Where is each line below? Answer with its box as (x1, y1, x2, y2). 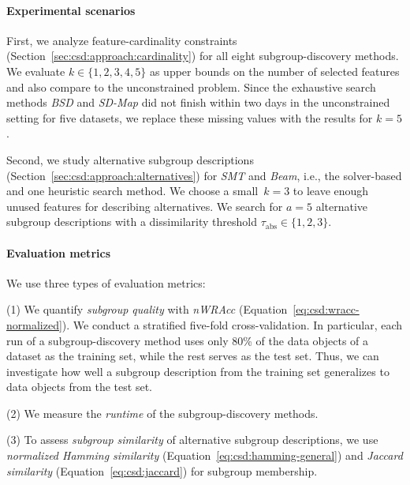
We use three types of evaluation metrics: (6, 274, 206, 291)
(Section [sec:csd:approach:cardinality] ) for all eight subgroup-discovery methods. (6, 47, 399, 64)
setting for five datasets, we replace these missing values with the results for (6, 109, 373, 126)
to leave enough (293, 182, 369, 199)
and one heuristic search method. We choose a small (6, 182, 259, 199)
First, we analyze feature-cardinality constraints (6, 32, 237, 48)
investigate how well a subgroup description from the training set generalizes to (6, 363, 389, 379)
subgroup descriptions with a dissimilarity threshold (6, 213, 257, 230)
